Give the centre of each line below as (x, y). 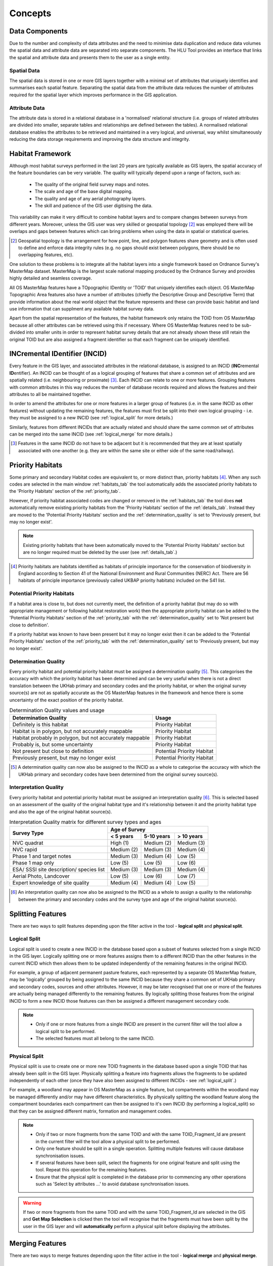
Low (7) (186, 876)
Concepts (30, 13)
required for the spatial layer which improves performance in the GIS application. (93, 95)
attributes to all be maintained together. (50, 394)
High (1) (120, 843)
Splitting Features (38, 914)
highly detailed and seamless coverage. (51, 278)
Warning (32, 1203)
